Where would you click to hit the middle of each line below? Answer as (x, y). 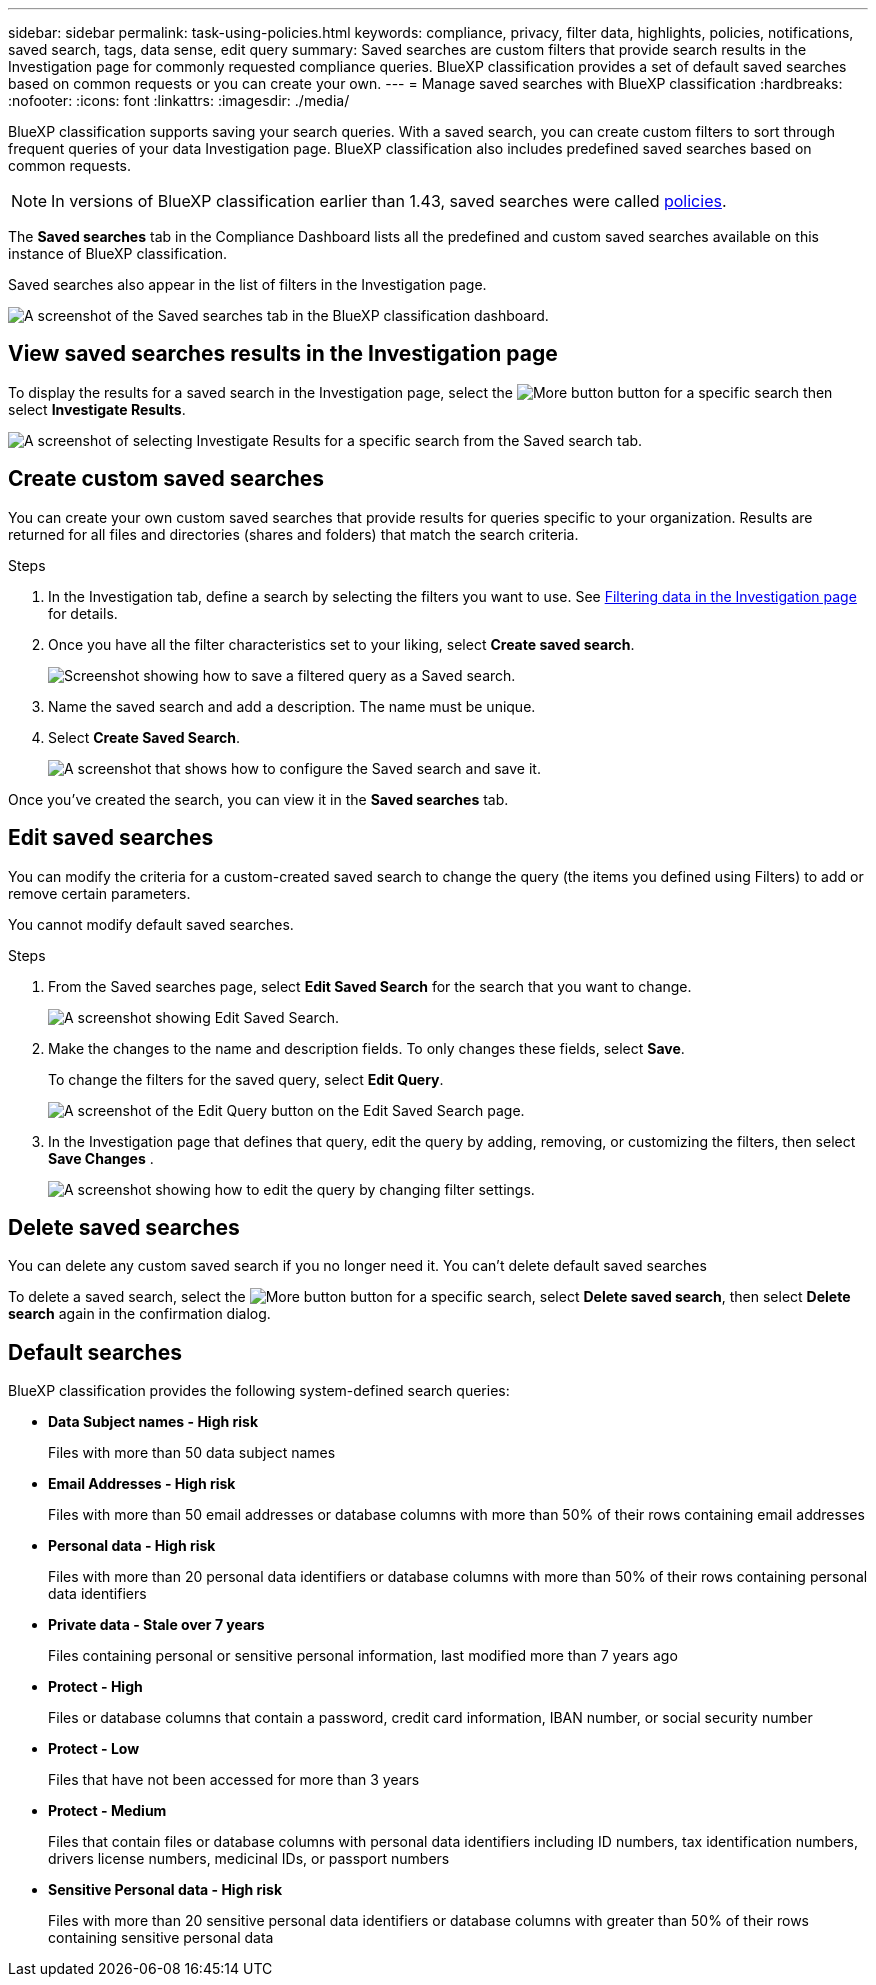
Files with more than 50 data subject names (192, 1453)
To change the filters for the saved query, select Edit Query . (246, 1079)
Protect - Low (94, 1749)
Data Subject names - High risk (153, 1422)
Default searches (95, 1352)
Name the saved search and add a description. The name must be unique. (292, 706)
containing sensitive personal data (161, 1938)
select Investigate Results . (97, 409)
